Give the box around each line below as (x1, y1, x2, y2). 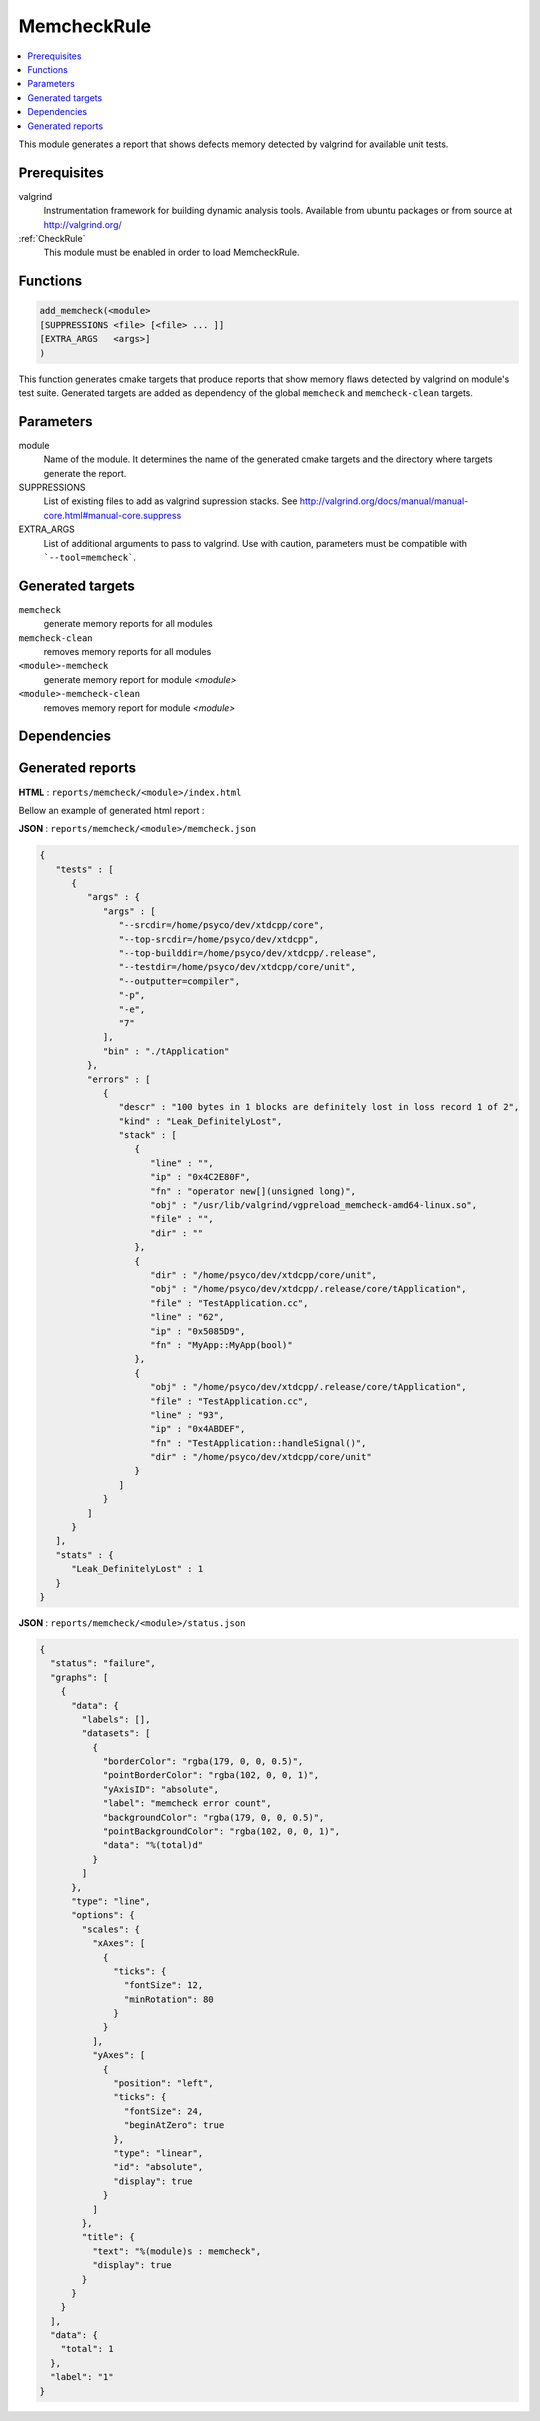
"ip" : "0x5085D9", (150, 1325, 246, 1337)
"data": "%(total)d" (102, 1840, 204, 1851)
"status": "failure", (50, 1658, 157, 1669)
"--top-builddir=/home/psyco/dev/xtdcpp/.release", (118, 948, 378, 959)
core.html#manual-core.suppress (43, 509, 182, 521)
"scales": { (81, 1923, 140, 1935)
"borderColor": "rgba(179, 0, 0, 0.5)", (102, 1756, 304, 1767)
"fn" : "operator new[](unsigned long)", (150, 1185, 357, 1197)
